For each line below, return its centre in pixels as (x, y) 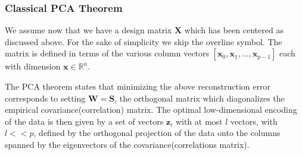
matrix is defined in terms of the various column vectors (107, 53)
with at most (199, 121)
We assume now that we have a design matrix (88, 30)
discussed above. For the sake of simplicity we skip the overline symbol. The (144, 41)
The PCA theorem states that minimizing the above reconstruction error (138, 86)
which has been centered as (234, 30)
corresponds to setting (45, 98)
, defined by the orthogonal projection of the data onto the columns (157, 133)
